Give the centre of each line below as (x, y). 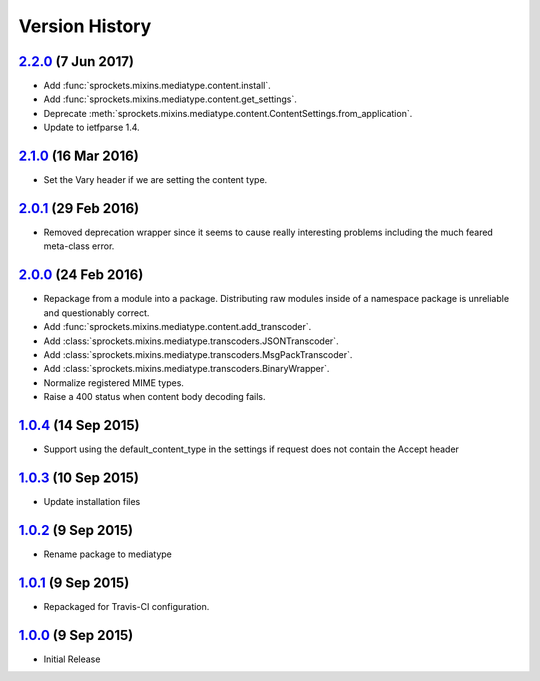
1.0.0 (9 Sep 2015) (76, 635)
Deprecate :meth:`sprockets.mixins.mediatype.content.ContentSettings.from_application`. (228, 113)
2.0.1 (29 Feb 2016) (79, 208)
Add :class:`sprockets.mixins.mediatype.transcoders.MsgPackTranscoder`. (198, 354)
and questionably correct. (96, 312)
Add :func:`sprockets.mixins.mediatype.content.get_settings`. (170, 99)
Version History (85, 26)
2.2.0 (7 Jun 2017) (76, 61)
